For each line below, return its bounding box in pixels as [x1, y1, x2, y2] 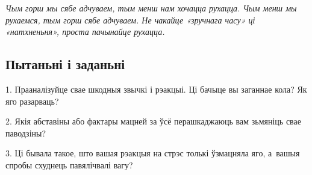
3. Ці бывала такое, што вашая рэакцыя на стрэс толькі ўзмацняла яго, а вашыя [5, 147, 300, 159]
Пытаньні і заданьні [5, 55, 125, 73]
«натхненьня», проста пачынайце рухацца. [5, 25, 165, 38]
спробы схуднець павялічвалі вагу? [5, 158, 133, 171]
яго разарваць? [5, 94, 59, 107]
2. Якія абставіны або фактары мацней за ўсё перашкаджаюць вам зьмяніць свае [5, 115, 301, 127]
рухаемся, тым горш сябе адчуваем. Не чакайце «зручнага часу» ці [5, 13, 255, 26]
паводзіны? [5, 126, 46, 139]
